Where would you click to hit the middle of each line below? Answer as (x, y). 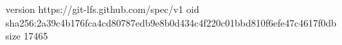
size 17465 (27, 36)
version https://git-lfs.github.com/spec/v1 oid (103, 9)
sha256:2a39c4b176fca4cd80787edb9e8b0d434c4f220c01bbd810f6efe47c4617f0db (171, 22)
